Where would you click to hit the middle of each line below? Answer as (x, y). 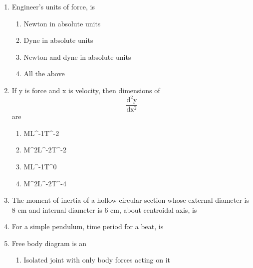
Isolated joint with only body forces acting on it (97, 260)
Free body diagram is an (49, 243)
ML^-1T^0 (40, 166)
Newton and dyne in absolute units (77, 57)
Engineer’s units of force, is (53, 6)
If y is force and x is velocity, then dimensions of (86, 90)
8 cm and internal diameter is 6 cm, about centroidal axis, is (104, 209)
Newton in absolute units (62, 23)
